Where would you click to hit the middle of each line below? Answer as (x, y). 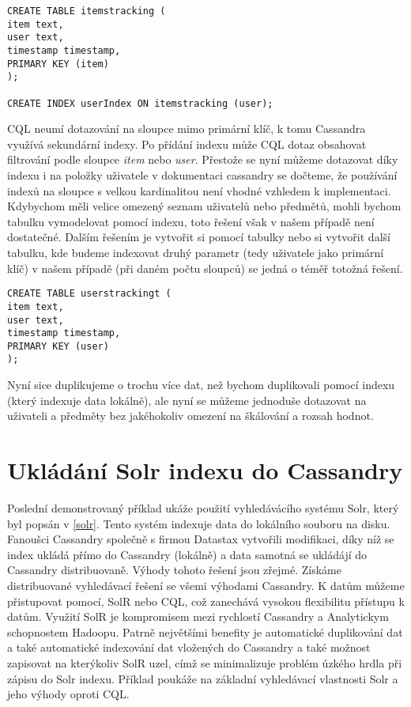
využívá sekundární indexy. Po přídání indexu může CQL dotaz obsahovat (187, 144)
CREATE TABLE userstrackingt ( (89, 294)
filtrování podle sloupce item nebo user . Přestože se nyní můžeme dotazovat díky (203, 159)
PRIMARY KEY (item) (58, 64)
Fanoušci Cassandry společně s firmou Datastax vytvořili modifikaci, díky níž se (201, 539)
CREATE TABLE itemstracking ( (87, 11)
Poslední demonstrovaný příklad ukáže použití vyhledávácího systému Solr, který (203, 508)
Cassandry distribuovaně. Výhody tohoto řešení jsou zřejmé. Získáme (174, 570)
